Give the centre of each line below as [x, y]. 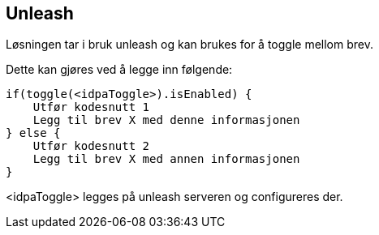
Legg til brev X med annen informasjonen [166, 159]
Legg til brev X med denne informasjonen [166, 120]
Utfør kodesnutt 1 [91, 107]
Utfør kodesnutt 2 [91, 146]
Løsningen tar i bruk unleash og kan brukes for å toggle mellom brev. [189, 45]
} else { [33, 133]
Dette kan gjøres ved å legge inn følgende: [119, 70]
